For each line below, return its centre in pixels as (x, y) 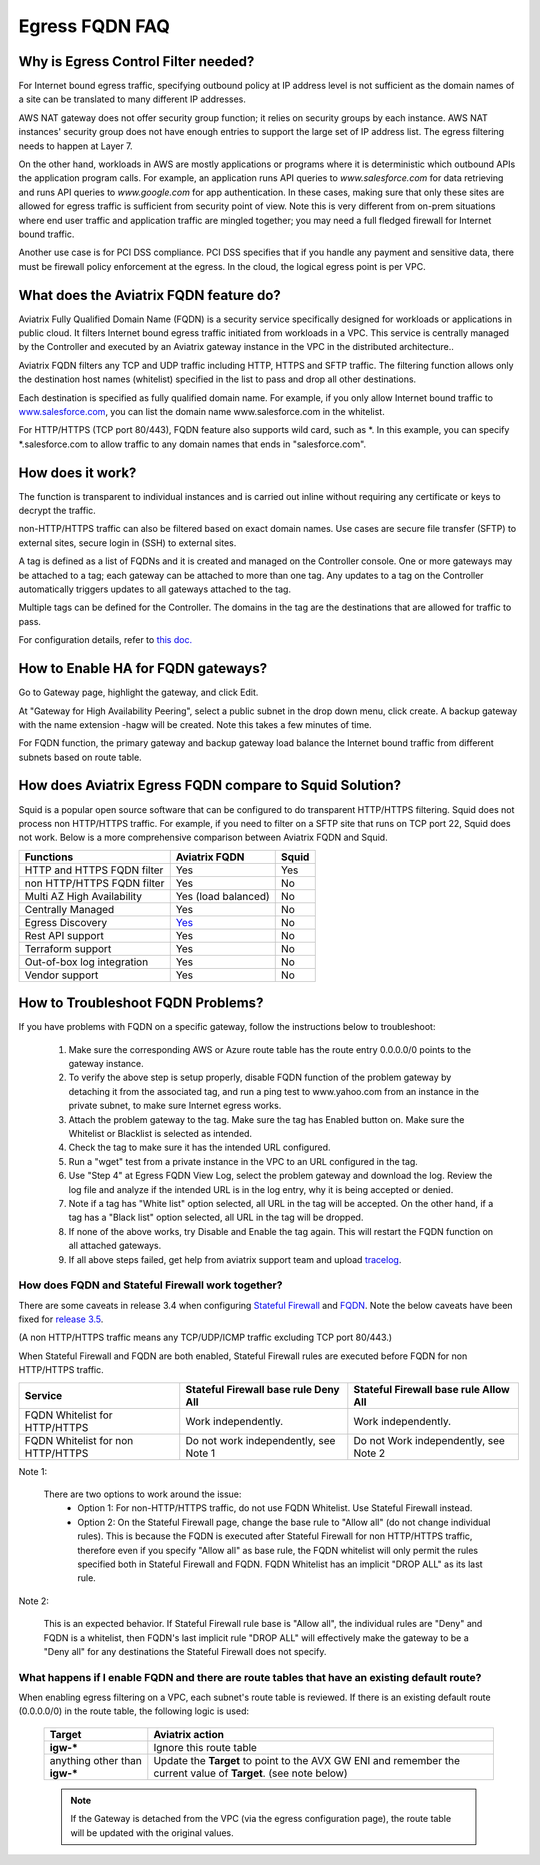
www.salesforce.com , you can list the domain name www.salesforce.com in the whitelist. (201, 411)
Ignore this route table (205, 1747)
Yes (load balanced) (222, 896)
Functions (49, 857)
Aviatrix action (189, 1734)
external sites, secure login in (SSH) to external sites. (127, 542)
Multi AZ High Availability (83, 896)
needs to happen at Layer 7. (76, 146)
